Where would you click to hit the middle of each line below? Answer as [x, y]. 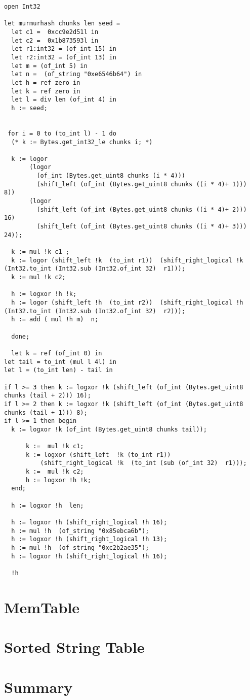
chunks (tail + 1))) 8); [46, 412]
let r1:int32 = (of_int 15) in [64, 49]
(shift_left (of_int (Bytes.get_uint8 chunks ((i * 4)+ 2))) [142, 209]
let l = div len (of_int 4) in [64, 100]
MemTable [42, 607]
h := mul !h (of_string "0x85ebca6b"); [80, 531]
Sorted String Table [74, 647]
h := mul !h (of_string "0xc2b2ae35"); [80, 548]
